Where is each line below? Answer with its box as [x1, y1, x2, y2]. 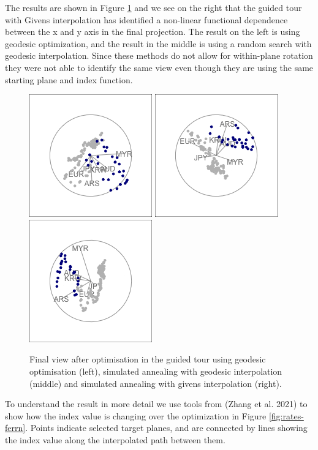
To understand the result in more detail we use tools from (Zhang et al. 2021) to [5, 397, 308, 410]
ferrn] [5, 421, 26, 434]
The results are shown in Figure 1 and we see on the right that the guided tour [5, 1, 302, 13]
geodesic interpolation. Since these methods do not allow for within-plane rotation [5, 49, 313, 62]
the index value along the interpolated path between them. [5, 433, 225, 446]
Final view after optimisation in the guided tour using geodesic [29, 353, 266, 366]
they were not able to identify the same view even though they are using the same [5, 61, 314, 73]
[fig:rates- [268, 409, 304, 422]
